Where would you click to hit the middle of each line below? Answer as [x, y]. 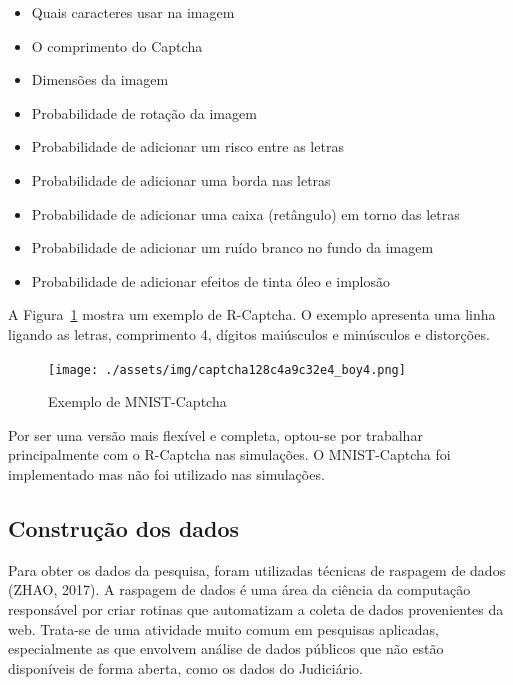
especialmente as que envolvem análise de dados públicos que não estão [226, 648]
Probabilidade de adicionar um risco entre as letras [187, 146]
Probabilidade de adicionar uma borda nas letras [181, 179]
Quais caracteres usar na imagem [133, 12]
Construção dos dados [124, 527]
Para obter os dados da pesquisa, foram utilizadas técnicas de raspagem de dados [257, 569]
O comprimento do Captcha [117, 45]
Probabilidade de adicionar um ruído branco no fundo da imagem [232, 247]
